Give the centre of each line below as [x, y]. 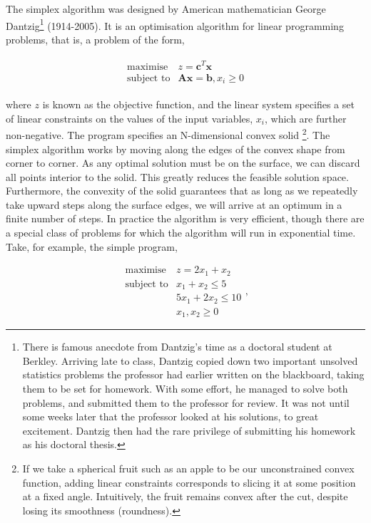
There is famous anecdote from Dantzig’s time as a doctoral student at [177, 347]
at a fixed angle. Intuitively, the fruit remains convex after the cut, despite [185, 496]
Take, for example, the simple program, [92, 246]
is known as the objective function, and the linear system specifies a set [198, 104]
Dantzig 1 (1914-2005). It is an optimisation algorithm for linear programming [175, 24]
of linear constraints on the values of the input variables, [129, 118]
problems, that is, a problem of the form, [95, 39]
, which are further [306, 118]
